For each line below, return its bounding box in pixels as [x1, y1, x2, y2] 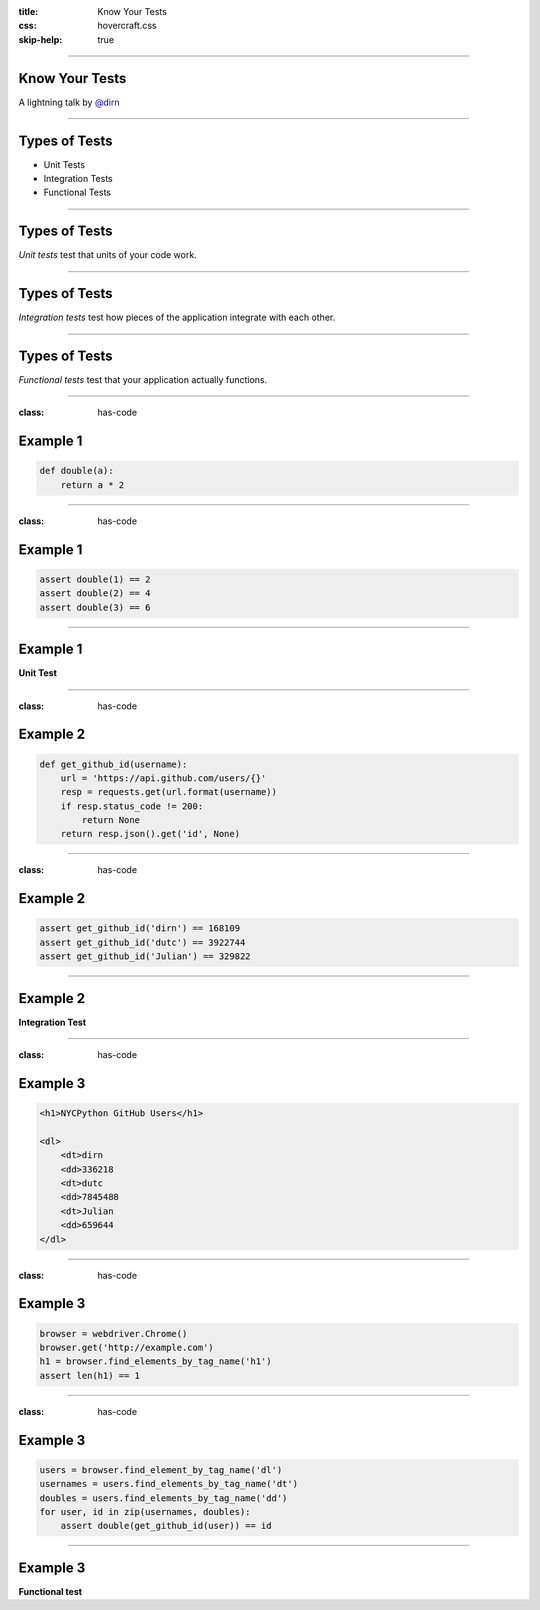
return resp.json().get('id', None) [60, 828, 240, 840]
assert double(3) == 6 [39, 601, 151, 613]
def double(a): [39, 465, 114, 477]
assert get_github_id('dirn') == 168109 [39, 923, 240, 934]
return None [81, 815, 140, 826]
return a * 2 [60, 479, 125, 490]
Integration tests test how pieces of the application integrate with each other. [18, 311, 336, 324]
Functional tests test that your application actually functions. [18, 374, 268, 386]
